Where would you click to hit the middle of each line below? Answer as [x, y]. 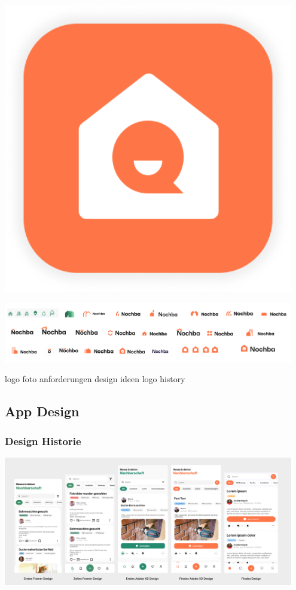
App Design [42, 411]
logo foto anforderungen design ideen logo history [95, 379]
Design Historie [43, 441]
